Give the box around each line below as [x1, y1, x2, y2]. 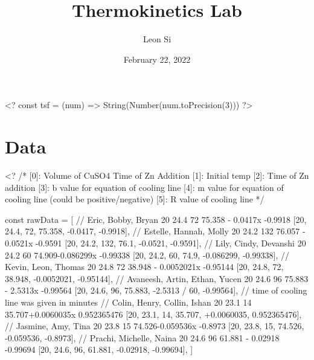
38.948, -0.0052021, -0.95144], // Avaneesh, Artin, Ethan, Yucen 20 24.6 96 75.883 [5, 272, 309, 284]
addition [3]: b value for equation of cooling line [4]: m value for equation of [5, 181, 284, 193]
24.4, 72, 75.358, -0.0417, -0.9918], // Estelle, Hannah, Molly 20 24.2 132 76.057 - [5, 225, 306, 237]
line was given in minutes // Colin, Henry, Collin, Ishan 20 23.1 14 [5, 295, 252, 308]
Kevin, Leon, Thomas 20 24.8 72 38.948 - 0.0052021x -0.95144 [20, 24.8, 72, [5, 260, 284, 273]
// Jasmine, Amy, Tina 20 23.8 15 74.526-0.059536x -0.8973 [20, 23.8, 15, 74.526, [5, 320, 304, 332]
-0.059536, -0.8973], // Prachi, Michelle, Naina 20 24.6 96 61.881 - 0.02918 [5, 331, 280, 344]
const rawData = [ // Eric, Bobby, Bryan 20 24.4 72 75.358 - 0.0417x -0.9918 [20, [5, 213, 307, 225]
